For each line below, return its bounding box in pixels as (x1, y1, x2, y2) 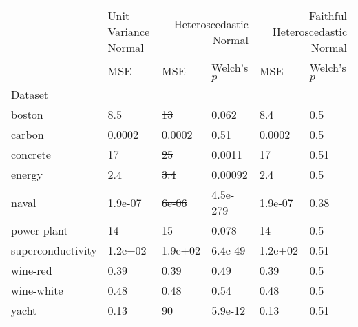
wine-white (11, 282, 63, 298)
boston (11, 106, 43, 122)
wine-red (11, 262, 52, 278)
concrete (11, 146, 51, 162)
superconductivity (11, 242, 97, 258)
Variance (107, 23, 150, 39)
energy (11, 166, 43, 182)
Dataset (11, 86, 49, 102)
